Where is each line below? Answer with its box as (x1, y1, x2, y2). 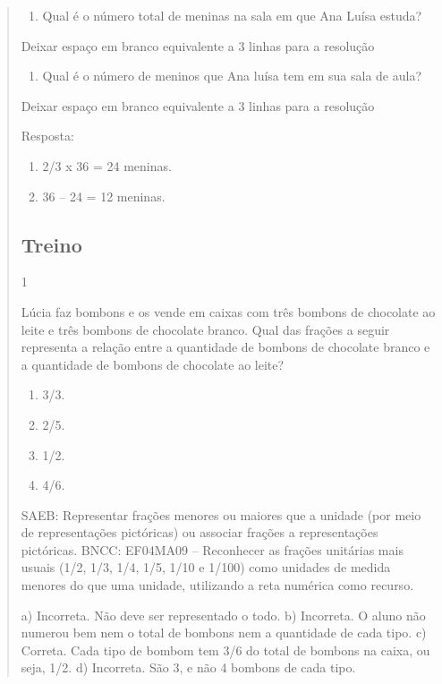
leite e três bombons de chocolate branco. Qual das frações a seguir (21, 320, 390, 338)
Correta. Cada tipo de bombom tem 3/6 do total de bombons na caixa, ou (21, 640, 430, 659)
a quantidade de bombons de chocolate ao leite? (21, 355, 285, 373)
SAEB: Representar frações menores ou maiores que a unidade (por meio (21, 505, 421, 524)
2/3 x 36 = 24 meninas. (42, 156, 172, 175)
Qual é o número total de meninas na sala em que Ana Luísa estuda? (42, 6, 422, 24)
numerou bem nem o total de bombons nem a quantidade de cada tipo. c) (21, 623, 427, 642)
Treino (21, 230, 82, 258)
